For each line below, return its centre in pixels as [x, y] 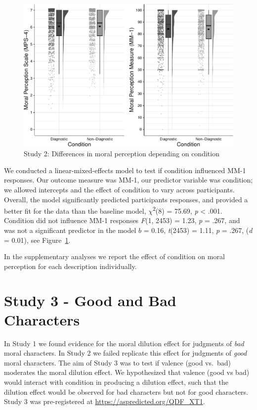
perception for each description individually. [70, 266]
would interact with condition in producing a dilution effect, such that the [116, 382]
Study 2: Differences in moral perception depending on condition [122, 154]
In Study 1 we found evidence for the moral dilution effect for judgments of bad [124, 343]
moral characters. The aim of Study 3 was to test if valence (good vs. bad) [117, 362]
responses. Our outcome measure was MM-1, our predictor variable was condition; [128, 180]
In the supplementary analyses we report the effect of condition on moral [114, 256]
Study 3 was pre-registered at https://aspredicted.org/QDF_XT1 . [105, 401]
